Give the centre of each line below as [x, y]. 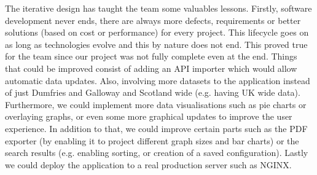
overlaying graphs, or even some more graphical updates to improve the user [149, 116]
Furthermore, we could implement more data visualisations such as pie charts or [156, 104]
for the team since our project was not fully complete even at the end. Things [151, 56]
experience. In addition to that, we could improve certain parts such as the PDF [156, 128]
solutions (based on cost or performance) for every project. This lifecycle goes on [157, 32]
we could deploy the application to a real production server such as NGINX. [148, 164]
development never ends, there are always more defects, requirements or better [153, 20]
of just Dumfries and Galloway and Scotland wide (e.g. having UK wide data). [153, 92]
